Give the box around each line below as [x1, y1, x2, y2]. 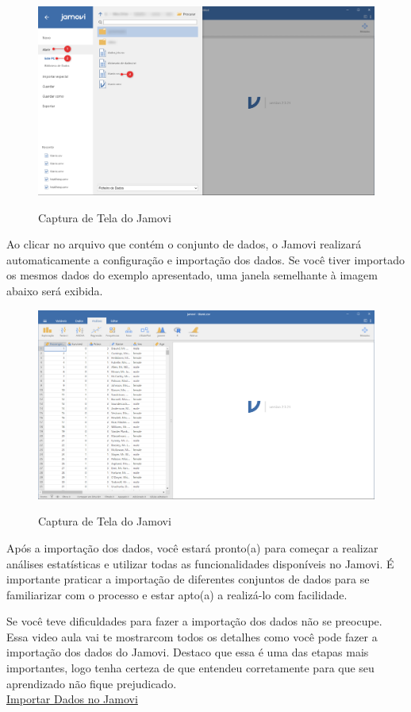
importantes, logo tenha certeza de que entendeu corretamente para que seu [6, 660, 375, 676]
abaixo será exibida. [6, 283, 103, 299]
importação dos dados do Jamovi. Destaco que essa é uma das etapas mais [6, 644, 369, 660]
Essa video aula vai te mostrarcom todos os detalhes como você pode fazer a [6, 628, 378, 645]
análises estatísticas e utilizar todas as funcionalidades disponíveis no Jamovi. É [6, 555, 394, 572]
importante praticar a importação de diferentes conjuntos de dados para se [6, 571, 370, 587]
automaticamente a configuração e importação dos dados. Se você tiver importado [6, 251, 405, 267]
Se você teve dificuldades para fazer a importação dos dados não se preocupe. [6, 613, 382, 629]
